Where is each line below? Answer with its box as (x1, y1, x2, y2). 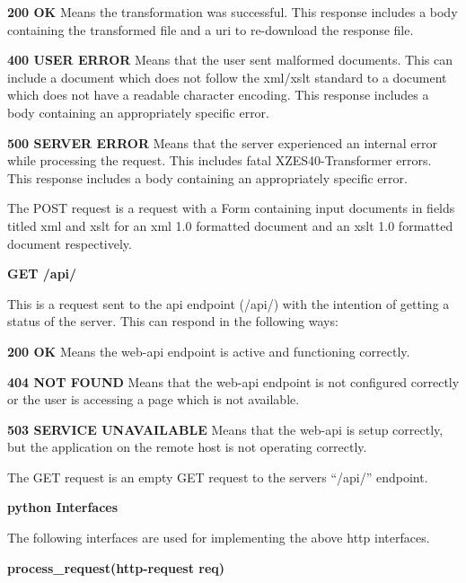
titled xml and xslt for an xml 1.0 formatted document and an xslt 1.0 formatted (7, 216, 453, 234)
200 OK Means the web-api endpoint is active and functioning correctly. (7, 341, 410, 360)
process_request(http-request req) (7, 558, 225, 577)
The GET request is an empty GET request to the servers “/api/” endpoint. (7, 467, 428, 486)
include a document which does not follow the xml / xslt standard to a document (7, 67, 447, 86)
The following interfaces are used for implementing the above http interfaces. (7, 528, 430, 547)
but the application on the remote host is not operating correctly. (7, 437, 367, 456)
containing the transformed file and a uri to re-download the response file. (7, 20, 414, 39)
